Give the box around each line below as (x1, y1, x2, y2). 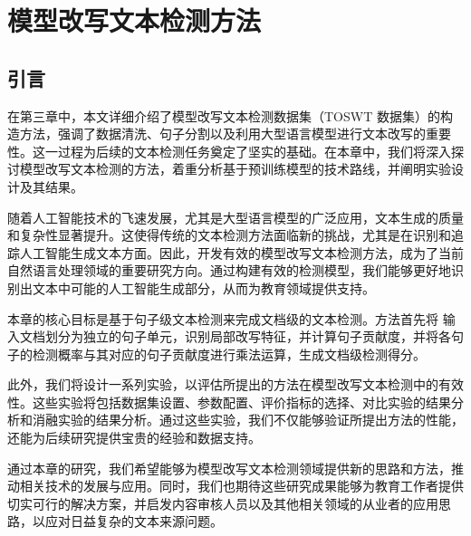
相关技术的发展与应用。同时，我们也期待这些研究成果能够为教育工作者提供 (19, 476, 464, 495)
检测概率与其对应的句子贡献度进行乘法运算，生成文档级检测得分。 (32, 344, 426, 363)
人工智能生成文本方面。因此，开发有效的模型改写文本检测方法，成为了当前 (19, 243, 464, 262)
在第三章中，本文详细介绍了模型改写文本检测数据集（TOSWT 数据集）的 (7, 106, 440, 125)
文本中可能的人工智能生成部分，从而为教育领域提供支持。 (32, 278, 375, 297)
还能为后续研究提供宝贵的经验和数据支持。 (7, 428, 261, 447)
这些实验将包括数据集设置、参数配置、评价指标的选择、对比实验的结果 (32, 392, 451, 411)
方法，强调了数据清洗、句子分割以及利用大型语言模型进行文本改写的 (19, 124, 426, 143)
